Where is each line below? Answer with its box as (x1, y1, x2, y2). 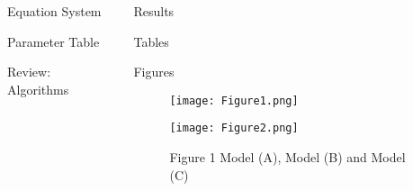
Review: (7, 62, 51, 81)
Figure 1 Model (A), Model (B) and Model (169, 148, 406, 167)
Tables (133, 32, 169, 50)
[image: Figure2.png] (169, 122, 299, 135)
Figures (133, 62, 175, 81)
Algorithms (7, 79, 69, 98)
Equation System (7, 2, 102, 20)
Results (133, 2, 175, 20)
